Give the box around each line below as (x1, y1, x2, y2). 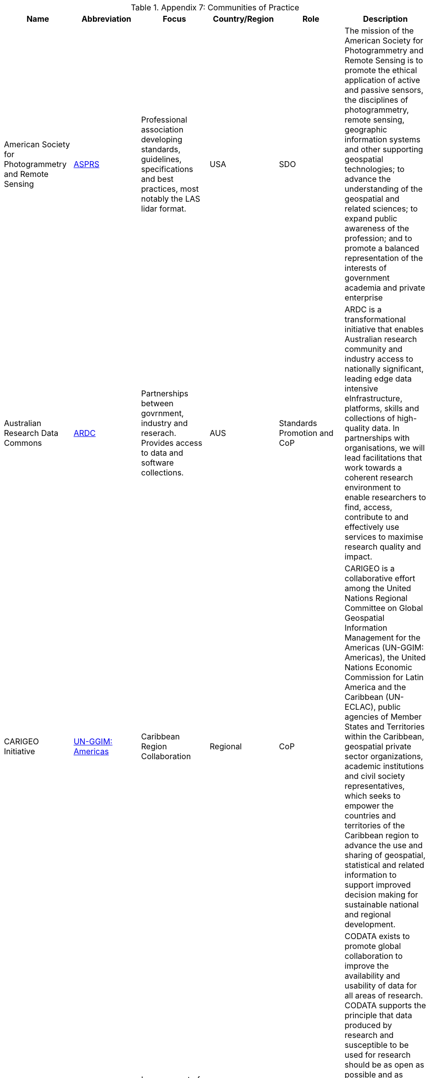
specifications (141, 164, 193, 174)
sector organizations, (344, 751, 423, 761)
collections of (344, 413, 395, 423)
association (141, 125, 184, 134)
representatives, (344, 781, 405, 791)
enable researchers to (344, 492, 426, 502)
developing (141, 134, 182, 144)
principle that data (344, 1010, 412, 1020)
